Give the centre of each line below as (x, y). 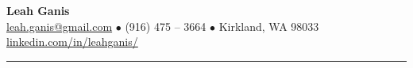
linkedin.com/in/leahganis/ (72, 42)
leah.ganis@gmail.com (60, 26)
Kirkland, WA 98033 (269, 26)
